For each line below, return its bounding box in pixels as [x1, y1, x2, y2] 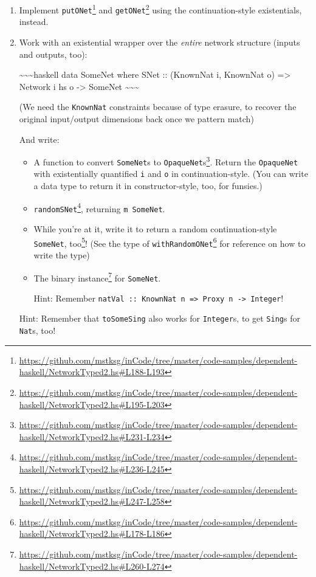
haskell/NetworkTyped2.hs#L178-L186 [19, 527, 165, 540]
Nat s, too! [19, 324, 56, 337]
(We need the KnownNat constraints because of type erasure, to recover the [19, 100, 297, 113]
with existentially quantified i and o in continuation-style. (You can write [33, 167, 308, 180]
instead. [19, 15, 49, 28]
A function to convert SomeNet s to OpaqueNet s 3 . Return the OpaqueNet [33, 154, 298, 168]
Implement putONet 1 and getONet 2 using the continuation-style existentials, [19, 2, 302, 16]
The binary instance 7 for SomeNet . [33, 269, 161, 284]
